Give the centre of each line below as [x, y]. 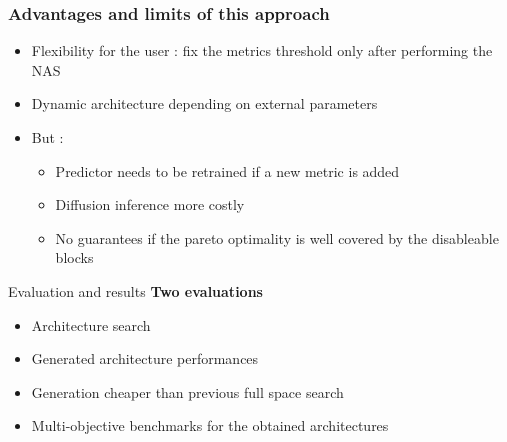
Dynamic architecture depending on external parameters [204, 103]
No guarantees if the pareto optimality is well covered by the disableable [277, 237]
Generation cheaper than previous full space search [187, 391]
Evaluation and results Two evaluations [135, 290]
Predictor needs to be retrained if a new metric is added [227, 170]
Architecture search [91, 324]
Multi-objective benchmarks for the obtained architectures [210, 425]
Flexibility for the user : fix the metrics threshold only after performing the [262, 50]
